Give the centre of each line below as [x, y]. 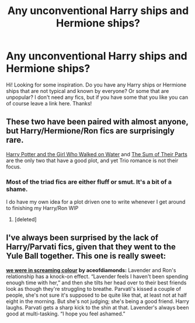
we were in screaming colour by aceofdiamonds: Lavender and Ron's [91, 270]
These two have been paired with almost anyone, [97, 122]
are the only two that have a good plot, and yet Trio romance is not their [92, 160]
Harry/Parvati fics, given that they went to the [91, 247]
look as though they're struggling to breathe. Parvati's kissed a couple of [94, 288]
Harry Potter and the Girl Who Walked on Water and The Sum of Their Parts [97, 154]
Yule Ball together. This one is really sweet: [86, 256]
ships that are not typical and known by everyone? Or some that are [88, 91]
